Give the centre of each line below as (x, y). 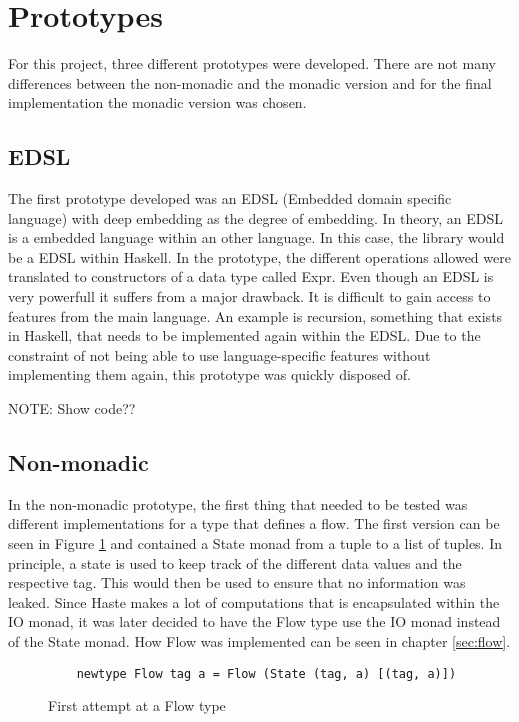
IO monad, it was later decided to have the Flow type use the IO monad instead (254, 621)
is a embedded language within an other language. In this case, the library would (256, 237)
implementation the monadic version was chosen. (157, 102)
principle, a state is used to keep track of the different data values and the (235, 562)
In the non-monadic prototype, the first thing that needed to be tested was (238, 503)
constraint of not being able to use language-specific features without (219, 354)
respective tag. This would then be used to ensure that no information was (237, 582)
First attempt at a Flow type (137, 705)
